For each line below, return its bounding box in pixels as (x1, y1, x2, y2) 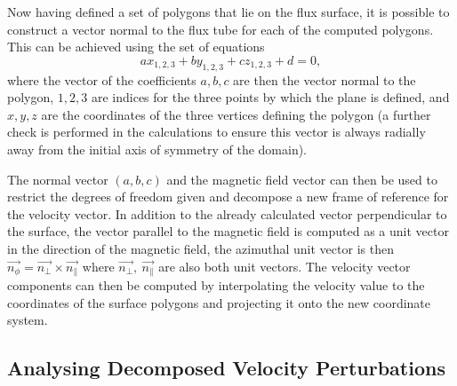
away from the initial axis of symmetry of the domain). (7, 139, 308, 158)
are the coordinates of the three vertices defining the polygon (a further (41, 105, 431, 123)
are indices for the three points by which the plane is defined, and (91, 88, 450, 106)
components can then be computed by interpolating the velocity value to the (7, 275, 425, 294)
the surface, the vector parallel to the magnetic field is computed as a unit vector (7, 222, 449, 240)
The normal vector (7, 169, 108, 188)
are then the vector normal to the (233, 70, 416, 89)
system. (7, 311, 48, 329)
